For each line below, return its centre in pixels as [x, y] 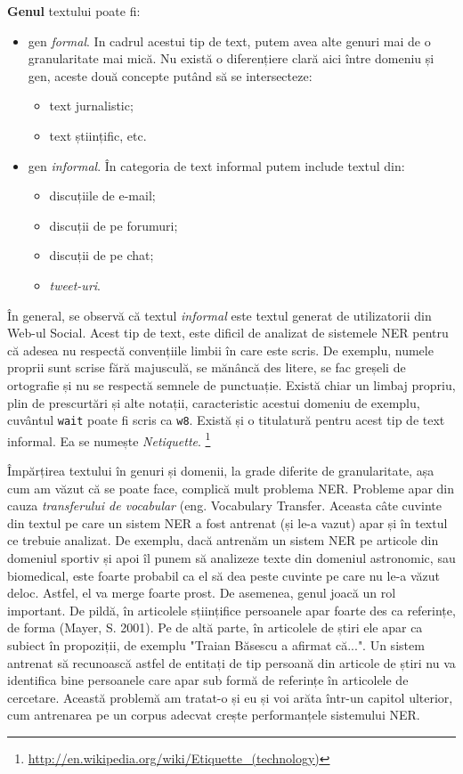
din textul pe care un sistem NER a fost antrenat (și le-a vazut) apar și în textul [227, 522]
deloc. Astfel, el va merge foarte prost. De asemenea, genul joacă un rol [202, 593]
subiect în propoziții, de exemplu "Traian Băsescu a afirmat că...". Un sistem [216, 644]
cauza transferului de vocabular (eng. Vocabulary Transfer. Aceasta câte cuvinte [224, 505]
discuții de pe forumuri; [114, 225]
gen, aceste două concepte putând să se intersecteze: [170, 75]
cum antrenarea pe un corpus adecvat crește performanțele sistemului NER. [214, 715]
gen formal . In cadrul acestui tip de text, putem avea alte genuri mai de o [229, 41]
